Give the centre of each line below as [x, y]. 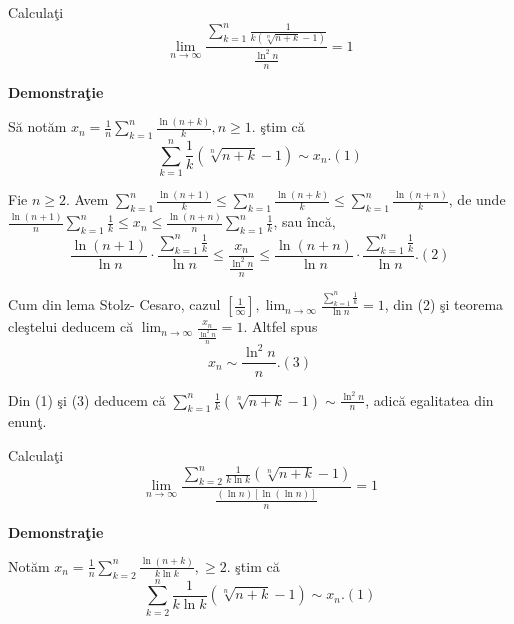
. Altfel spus [280, 326]
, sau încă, [304, 221]
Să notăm [37, 126]
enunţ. [27, 421]
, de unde [477, 199]
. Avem [87, 199]
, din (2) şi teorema [444, 304]
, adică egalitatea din [429, 399]
